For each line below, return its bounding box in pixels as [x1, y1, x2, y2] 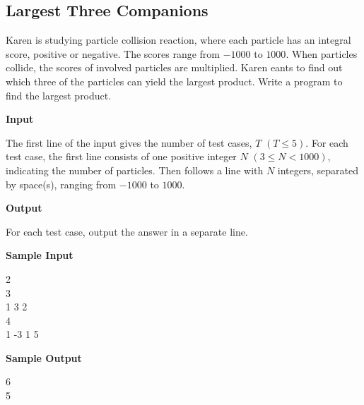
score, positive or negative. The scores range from [6, 46, 221, 61]
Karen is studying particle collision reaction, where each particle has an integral [6, 32, 351, 47]
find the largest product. [6, 87, 112, 102]
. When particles [286, 46, 358, 61]
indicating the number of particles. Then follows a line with [6, 162, 264, 177]
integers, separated [277, 162, 359, 177]
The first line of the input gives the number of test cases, [6, 135, 252, 150]
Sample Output [6, 350, 82, 365]
